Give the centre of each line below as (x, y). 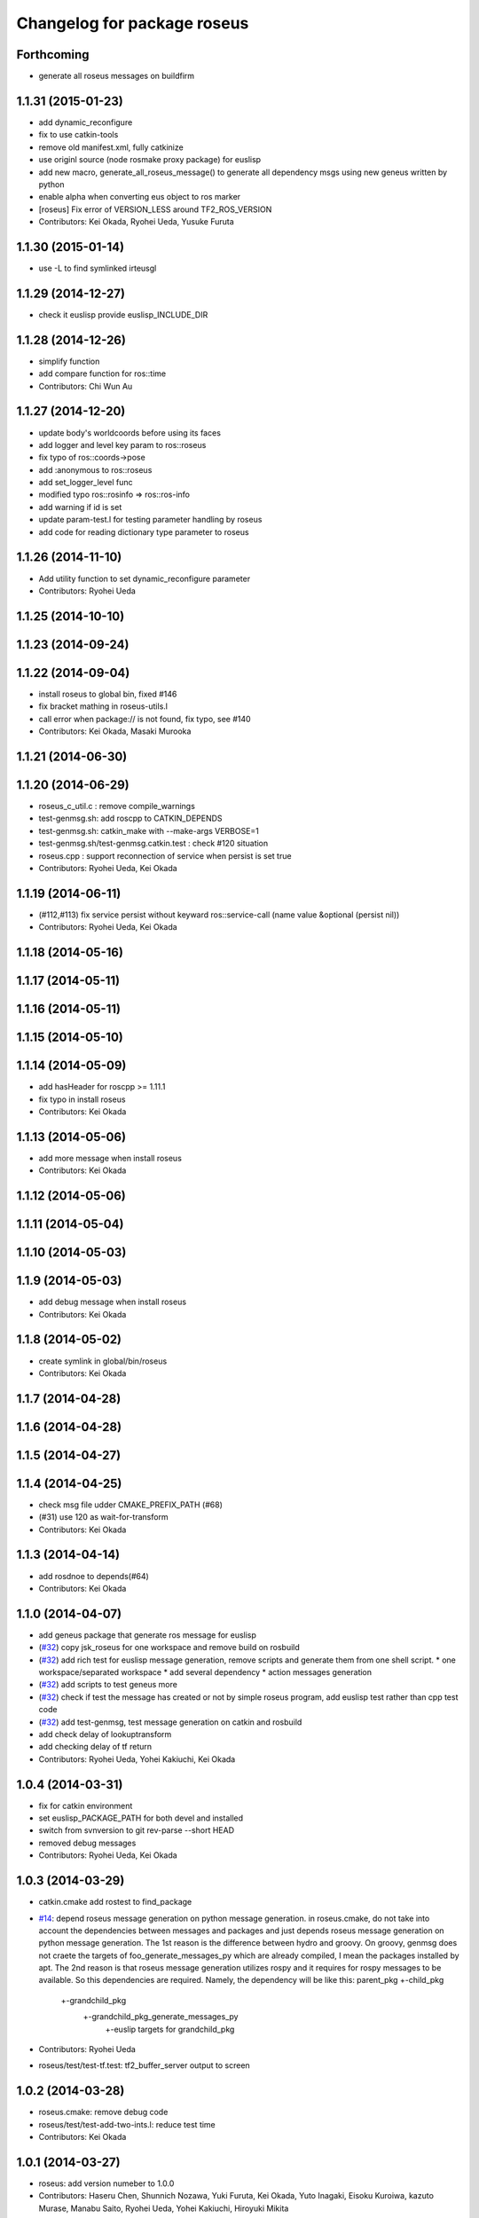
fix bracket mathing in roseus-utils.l (103, 706)
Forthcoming (53, 55)
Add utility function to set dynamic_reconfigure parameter (145, 578)
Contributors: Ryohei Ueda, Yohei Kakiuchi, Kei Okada (137, 1759)
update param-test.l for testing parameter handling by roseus (150, 520)
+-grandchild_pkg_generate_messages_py (161, 2017)
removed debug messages (87, 1843)
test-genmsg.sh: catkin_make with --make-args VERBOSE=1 (149, 830)
